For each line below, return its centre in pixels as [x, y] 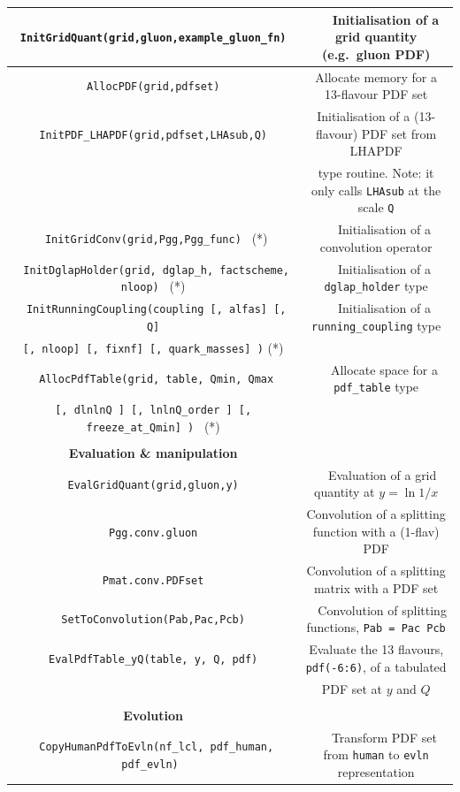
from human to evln [376, 754]
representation [376, 771]
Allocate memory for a [376, 76]
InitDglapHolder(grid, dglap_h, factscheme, [157, 270]
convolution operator [376, 246]
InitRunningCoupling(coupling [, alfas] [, [156, 310]
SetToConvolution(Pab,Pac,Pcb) [153, 620]
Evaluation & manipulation [153, 452]
